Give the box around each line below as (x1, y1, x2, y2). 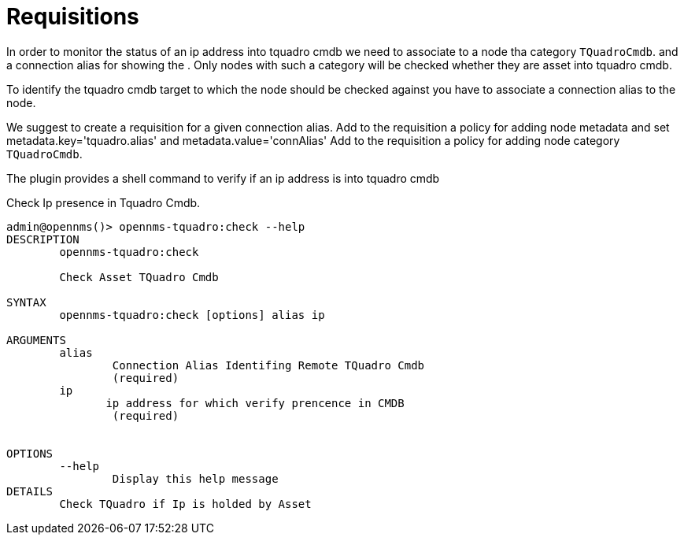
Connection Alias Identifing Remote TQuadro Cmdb (112, 358, 425, 372)
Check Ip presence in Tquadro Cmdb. (6, 195, 201, 209)
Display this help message (112, 472, 279, 485)
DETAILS (6, 484, 54, 498)
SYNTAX (6, 295, 46, 309)
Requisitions (6, 3, 139, 30)
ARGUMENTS (6, 333, 66, 346)
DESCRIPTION (6, 232, 79, 246)
